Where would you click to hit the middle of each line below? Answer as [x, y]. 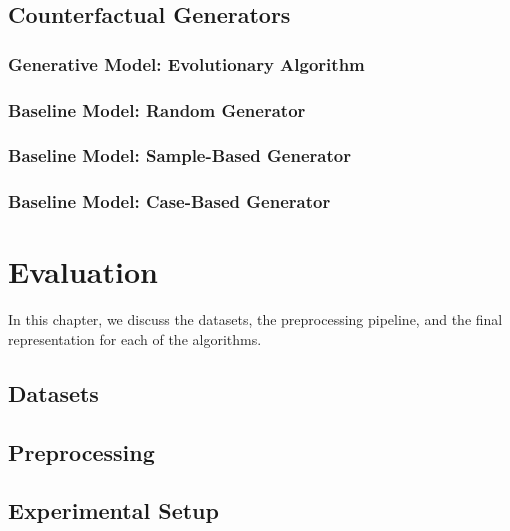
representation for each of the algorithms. [135, 338]
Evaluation [83, 271]
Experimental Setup [113, 510]
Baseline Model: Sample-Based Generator [179, 155]
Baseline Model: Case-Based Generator [169, 201]
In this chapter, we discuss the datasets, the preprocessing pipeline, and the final [255, 319]
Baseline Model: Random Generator [157, 109]
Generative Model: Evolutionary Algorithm [186, 63]
